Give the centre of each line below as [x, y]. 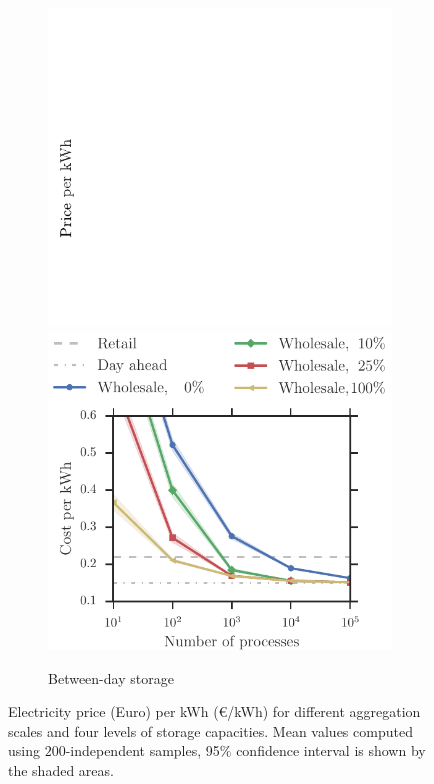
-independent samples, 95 [142, 750]
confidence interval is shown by [331, 750]
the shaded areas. [61, 769]
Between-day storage [111, 677]
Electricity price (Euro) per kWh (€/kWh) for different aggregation [214, 711]
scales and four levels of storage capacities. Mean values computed [210, 730]
